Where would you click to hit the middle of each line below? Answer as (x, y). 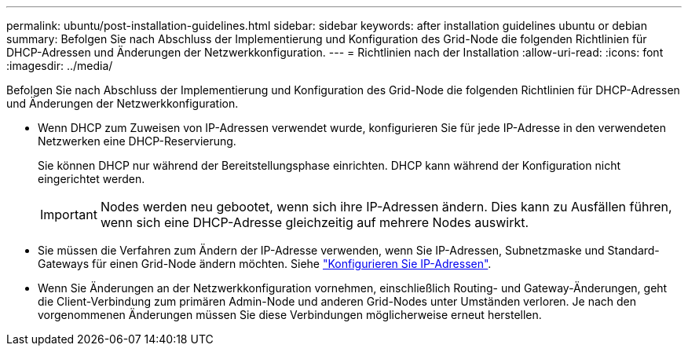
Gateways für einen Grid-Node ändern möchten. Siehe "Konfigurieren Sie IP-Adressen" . (265, 264)
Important (69, 214)
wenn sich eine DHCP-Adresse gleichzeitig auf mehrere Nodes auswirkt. (315, 222)
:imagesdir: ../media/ (60, 66)
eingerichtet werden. (91, 179)
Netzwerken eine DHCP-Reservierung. (137, 141)
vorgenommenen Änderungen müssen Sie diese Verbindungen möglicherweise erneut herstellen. (290, 315)
